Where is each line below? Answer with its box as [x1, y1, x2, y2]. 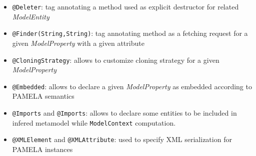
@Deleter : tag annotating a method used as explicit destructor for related [12, 1, 239, 11]
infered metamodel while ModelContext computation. [12, 117, 176, 128]
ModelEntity [12, 11, 49, 21]
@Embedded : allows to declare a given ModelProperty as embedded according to [12, 81, 252, 91]
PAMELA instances [12, 144, 73, 154]
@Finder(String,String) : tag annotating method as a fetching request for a [12, 28, 248, 38]
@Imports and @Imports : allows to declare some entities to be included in [12, 108, 237, 118]
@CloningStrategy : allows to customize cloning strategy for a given [12, 54, 219, 65]
